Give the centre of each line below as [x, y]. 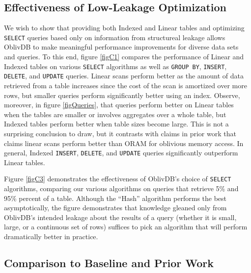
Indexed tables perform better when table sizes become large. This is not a [116, 124]
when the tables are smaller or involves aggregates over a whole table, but [115, 114]
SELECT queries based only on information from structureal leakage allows [115, 37]
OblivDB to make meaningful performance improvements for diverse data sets [121, 47]
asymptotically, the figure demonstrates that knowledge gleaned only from [115, 208]
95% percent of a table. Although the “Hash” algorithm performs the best [115, 198]
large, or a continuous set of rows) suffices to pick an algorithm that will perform [126, 227]
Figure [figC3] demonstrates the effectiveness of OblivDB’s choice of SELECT [118, 179]
